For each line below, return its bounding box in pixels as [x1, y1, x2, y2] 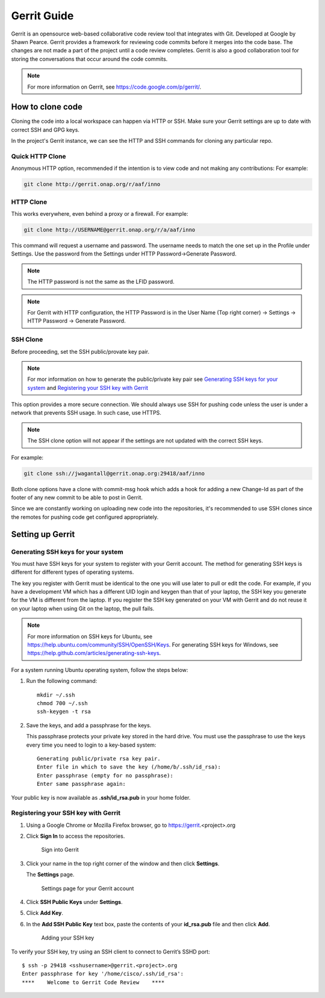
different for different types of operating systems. [11, 568, 134, 576]
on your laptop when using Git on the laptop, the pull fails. [11, 604, 155, 612]
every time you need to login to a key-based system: [26, 741, 156, 748]
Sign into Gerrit [41, 846, 79, 853]
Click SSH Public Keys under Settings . [26, 899, 123, 905]
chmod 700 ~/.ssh [37, 700, 88, 706]
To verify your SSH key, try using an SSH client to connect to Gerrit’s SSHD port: [11, 948, 210, 955]
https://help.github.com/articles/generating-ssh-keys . [27, 650, 161, 657]
